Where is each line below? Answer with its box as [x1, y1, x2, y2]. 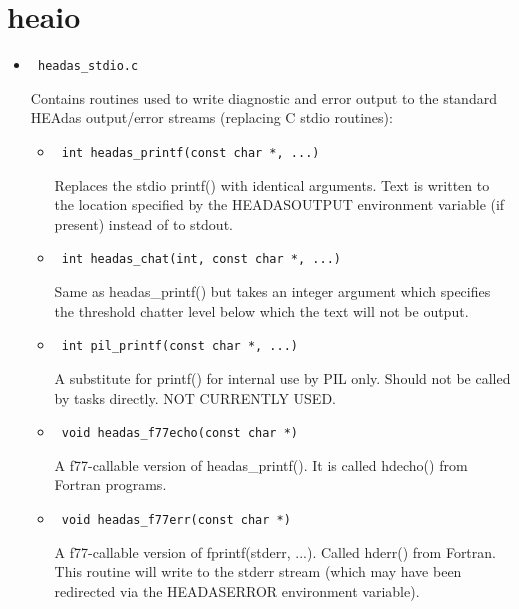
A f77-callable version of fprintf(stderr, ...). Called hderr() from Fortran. [54, 541, 496, 562]
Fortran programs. [54, 474, 167, 495]
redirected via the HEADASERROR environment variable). [54, 580, 420, 601]
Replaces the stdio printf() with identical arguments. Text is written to [54, 174, 490, 195]
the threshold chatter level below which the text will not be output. [54, 300, 469, 321]
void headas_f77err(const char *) [61, 512, 291, 527]
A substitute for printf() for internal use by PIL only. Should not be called [54, 367, 511, 388]
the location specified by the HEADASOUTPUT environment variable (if [54, 194, 505, 215]
